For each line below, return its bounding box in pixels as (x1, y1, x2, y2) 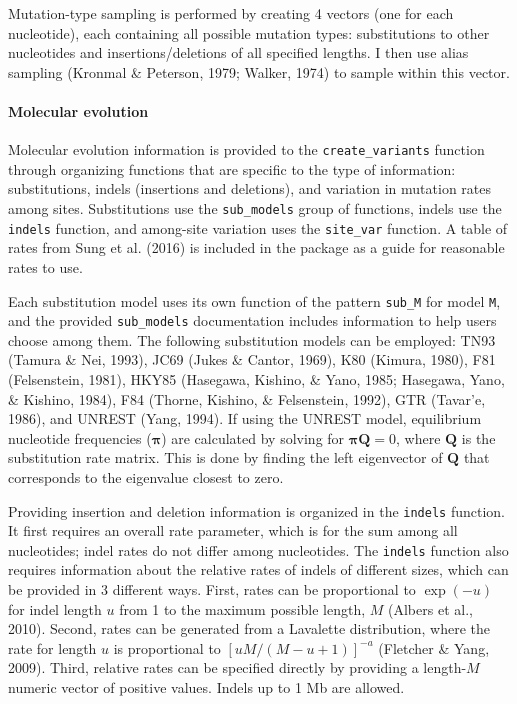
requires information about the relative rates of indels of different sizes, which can (8, 559, 509, 580)
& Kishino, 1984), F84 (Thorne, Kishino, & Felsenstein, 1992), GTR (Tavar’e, (8, 388, 486, 409)
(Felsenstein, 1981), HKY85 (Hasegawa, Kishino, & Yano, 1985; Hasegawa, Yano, (8, 369, 505, 390)
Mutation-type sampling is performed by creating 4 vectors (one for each (8, 3, 454, 23)
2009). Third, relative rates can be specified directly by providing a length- (8, 657, 467, 678)
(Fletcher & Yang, (378, 637, 490, 658)
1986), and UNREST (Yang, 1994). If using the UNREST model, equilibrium (8, 408, 482, 429)
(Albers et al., (388, 598, 473, 619)
